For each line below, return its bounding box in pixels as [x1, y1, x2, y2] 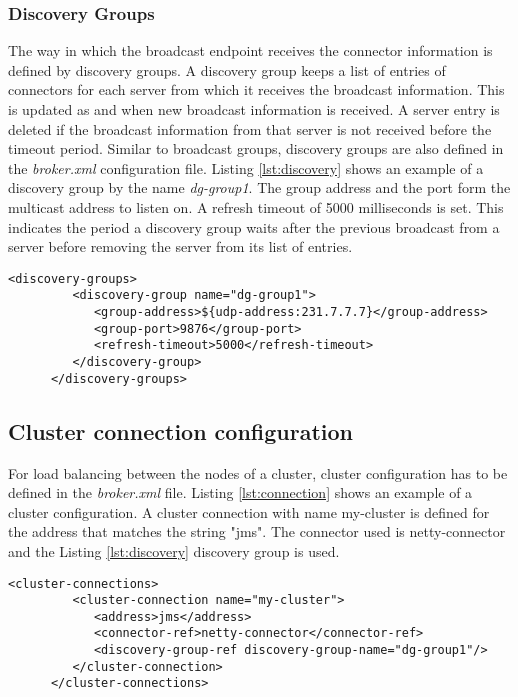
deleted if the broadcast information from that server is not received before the [8, 118, 492, 139]
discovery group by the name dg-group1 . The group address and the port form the [8, 177, 511, 198]
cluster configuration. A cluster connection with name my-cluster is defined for [8, 501, 490, 522]
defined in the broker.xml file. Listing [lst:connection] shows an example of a [8, 482, 473, 503]
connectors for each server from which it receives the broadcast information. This [8, 79, 505, 100]
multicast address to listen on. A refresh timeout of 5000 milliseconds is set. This [8, 196, 504, 217]
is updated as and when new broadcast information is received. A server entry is [8, 99, 500, 119]
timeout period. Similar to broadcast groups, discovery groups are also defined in [8, 138, 504, 159]
